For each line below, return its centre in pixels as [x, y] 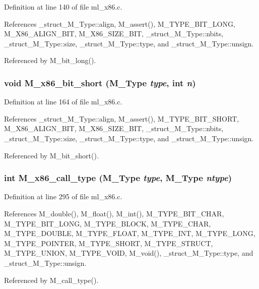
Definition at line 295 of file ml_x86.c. [63, 196]
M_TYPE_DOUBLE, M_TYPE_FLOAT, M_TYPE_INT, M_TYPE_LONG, [130, 233]
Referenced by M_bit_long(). [50, 60]
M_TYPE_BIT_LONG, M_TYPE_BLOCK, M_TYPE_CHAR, [108, 223]
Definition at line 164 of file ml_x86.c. [63, 102]
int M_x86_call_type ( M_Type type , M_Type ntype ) [118, 178]
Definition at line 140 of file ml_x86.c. [63, 7]
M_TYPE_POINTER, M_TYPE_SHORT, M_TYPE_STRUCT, [109, 243]
